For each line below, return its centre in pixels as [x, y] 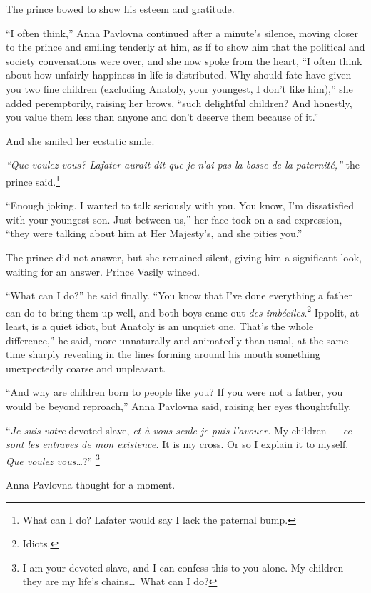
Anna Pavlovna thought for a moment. [91, 484]
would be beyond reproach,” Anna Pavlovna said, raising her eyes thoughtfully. [179, 405]
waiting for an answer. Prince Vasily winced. [103, 271]
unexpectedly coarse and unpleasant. [86, 368]
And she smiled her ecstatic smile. [80, 140]
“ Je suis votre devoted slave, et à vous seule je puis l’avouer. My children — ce [179, 430]
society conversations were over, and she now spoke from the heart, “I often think [184, 60]
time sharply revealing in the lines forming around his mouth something [163, 354]
